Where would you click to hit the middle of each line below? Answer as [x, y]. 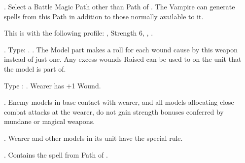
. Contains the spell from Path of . [56, 154]
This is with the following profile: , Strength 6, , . [79, 33]
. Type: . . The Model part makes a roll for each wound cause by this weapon [121, 49]
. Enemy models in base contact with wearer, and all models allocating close [119, 102]
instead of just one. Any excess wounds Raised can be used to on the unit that [123, 59]
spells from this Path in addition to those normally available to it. [104, 16]
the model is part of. [35, 68]
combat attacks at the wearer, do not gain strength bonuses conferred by [114, 111]
